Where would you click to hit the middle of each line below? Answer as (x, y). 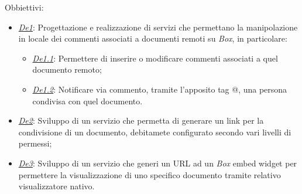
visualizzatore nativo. (56, 186)
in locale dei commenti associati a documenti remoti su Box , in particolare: (153, 38)
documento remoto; (67, 69)
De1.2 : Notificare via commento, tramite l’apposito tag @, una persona (160, 89)
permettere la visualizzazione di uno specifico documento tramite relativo (150, 174)
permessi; (35, 143)
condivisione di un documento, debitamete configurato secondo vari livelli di (155, 132)
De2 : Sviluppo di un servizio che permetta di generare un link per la (141, 120)
